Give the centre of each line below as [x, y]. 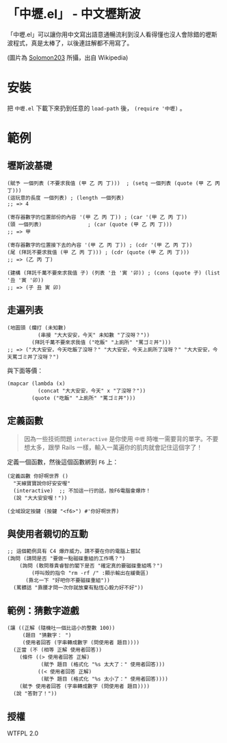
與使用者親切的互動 [48, 533]
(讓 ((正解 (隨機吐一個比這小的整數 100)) [61, 628]
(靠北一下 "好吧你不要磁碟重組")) [68, 580]
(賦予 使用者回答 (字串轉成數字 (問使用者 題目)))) [85, 687]
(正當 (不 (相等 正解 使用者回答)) [58, 650]
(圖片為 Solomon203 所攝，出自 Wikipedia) [68, 57]
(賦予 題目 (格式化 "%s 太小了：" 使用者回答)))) [105, 679]
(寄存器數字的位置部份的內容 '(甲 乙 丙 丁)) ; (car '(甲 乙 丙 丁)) [97, 217]
